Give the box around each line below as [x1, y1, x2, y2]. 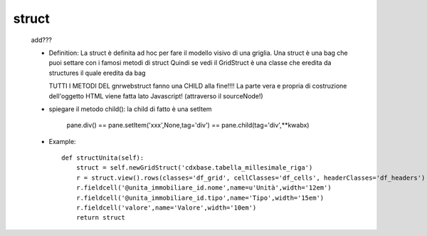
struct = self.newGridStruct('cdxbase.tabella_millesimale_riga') [75, 164, 313, 172]
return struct [75, 214, 126, 222]
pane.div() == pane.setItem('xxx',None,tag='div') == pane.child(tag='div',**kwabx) [66, 121, 310, 130]
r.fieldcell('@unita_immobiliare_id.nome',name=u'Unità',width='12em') [75, 184, 332, 192]
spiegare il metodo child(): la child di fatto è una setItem [48, 104, 213, 113]
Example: [48, 137, 76, 145]
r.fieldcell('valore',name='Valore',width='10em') [75, 204, 257, 212]
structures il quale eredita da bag [48, 68, 146, 77]
